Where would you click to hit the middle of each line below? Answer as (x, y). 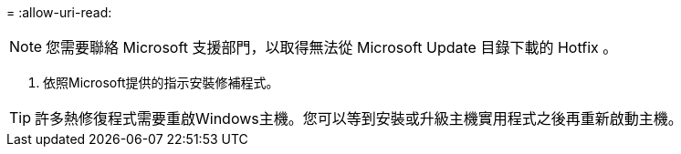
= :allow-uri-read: (59, 12)
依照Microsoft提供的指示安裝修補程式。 (161, 82)
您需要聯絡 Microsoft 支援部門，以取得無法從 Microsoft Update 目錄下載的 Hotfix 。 (332, 47)
